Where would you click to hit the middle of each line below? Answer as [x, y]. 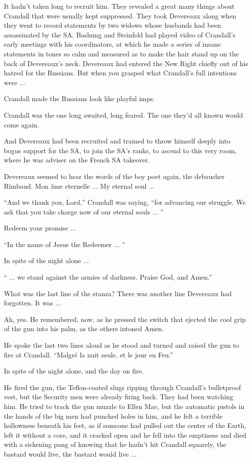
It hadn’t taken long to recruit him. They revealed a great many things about [119, 6]
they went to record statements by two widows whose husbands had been [113, 25]
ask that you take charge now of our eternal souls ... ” [84, 211]
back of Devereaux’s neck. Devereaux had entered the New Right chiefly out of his [126, 63]
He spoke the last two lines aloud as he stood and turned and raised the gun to [122, 345]
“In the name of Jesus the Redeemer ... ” [65, 244]
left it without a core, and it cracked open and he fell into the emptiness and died [125, 435]
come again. [22, 124]
